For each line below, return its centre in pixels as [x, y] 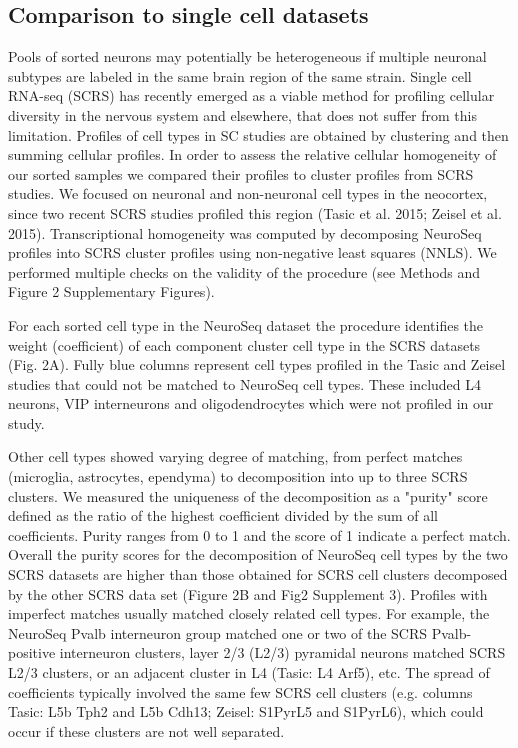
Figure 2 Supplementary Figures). [111, 291]
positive [32, 652]
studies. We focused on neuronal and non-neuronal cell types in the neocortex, [248, 193]
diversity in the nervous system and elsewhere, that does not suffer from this [242, 114]
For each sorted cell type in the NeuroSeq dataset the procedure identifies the [246, 324]
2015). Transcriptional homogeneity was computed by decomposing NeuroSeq [245, 232]
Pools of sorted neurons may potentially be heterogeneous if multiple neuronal [247, 56]
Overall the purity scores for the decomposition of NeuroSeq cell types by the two [258, 554]
